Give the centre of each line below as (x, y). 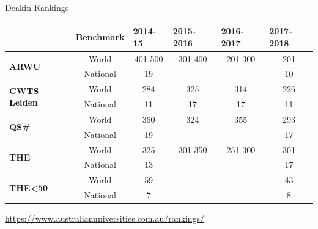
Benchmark (100, 36)
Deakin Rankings (37, 7)
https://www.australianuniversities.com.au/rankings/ (105, 218)
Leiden (24, 102)
